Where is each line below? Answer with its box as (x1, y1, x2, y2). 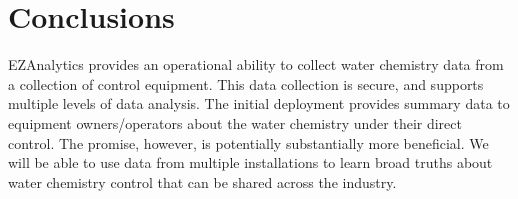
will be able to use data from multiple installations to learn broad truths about (8, 152, 493, 173)
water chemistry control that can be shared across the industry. (8, 171, 397, 192)
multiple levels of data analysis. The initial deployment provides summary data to (8, 93, 510, 114)
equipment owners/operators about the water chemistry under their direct (8, 112, 462, 133)
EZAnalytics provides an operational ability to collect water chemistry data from (8, 54, 504, 75)
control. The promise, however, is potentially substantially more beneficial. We (8, 132, 489, 153)
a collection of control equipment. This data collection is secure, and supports (8, 73, 484, 94)
